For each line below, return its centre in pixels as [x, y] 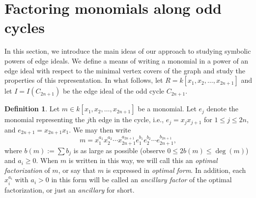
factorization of [27, 170]
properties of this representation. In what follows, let [84, 80]
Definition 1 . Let [32, 109]
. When [47, 160]
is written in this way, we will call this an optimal [143, 160]
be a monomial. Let [167, 109]
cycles [25, 27]
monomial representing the [45, 119]
